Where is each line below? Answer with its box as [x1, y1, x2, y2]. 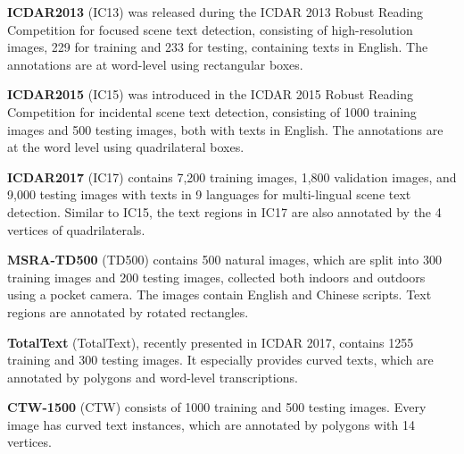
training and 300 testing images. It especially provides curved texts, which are [7, 350, 434, 369]
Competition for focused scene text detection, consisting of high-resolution [7, 20, 413, 38]
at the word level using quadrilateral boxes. [7, 138, 244, 156]
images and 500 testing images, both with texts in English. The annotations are [7, 120, 443, 139]
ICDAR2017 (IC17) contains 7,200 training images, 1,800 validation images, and [7, 167, 457, 186]
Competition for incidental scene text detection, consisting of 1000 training [7, 102, 417, 121]
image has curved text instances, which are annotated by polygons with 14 [7, 415, 415, 433]
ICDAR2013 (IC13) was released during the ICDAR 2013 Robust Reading [7, 3, 423, 21]
